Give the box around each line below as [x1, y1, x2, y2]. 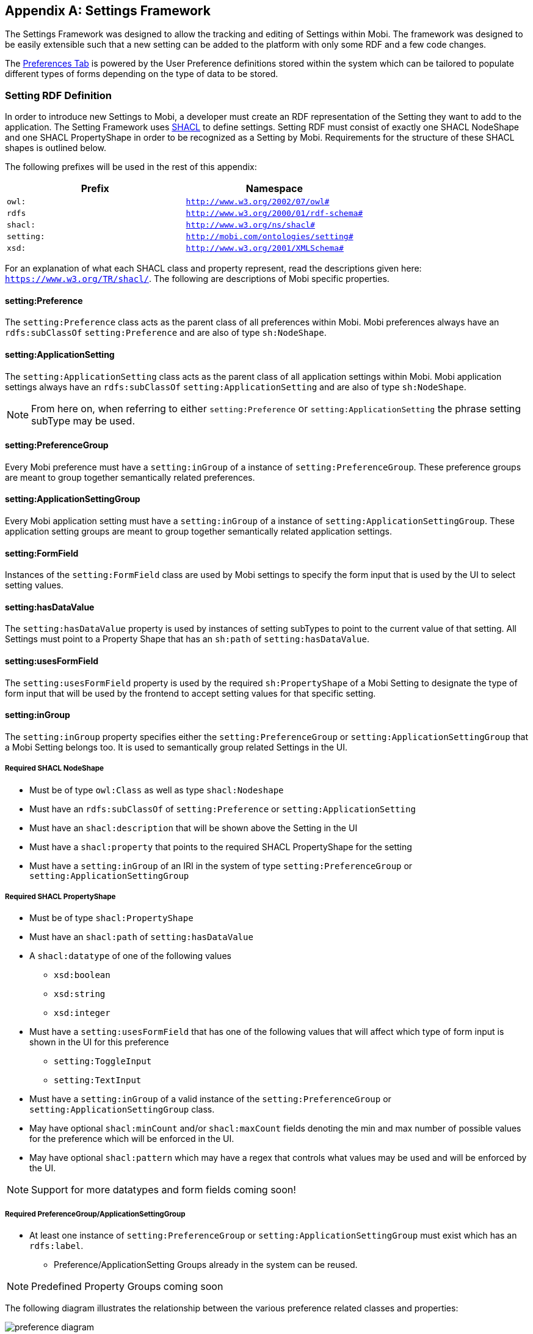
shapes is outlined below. [5, 143, 107, 154]
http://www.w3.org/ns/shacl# [186, 220, 315, 230]
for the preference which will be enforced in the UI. [29, 1133, 234, 1144]
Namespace [245, 182, 303, 195]
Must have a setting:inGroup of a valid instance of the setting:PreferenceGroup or [29, 1094, 391, 1105]
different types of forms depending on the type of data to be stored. [5, 69, 278, 80]
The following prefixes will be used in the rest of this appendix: [5, 161, 257, 172]
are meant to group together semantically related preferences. [5, 472, 255, 483]
